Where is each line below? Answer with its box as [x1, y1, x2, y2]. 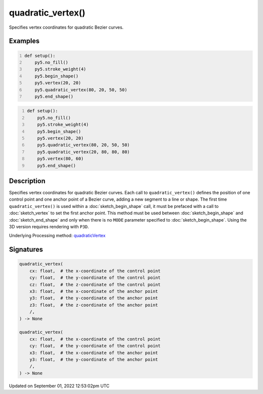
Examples [9, 37, 40, 45]
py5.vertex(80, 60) [37, 156, 84, 162]
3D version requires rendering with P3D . [9, 224, 89, 230]
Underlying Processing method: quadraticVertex [9, 233, 106, 239]
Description [9, 177, 46, 185]
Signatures [9, 245, 43, 254]
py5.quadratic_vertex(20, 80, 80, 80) [37, 149, 130, 154]
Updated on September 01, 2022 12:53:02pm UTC [9, 383, 110, 389]
